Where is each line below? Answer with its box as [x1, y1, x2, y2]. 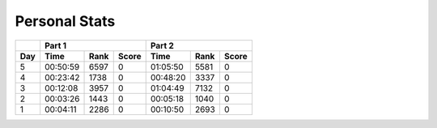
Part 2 [150, 40, 174, 51]
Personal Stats [15, 12, 116, 30]
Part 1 [45, 40, 67, 51]
